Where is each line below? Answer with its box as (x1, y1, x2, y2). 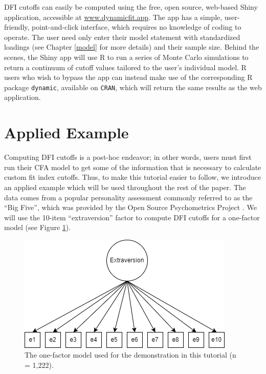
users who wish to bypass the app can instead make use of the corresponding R (4, 72, 253, 82)
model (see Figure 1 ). (4, 222, 71, 233)
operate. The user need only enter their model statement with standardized (4, 31, 240, 42)
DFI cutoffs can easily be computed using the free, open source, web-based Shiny (4, 2, 258, 12)
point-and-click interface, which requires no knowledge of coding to (32, 22, 241, 32)
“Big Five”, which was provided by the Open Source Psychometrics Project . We (4, 202, 257, 213)
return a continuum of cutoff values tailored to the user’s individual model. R (4, 61, 247, 72)
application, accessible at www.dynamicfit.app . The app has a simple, (4, 11, 223, 22)
